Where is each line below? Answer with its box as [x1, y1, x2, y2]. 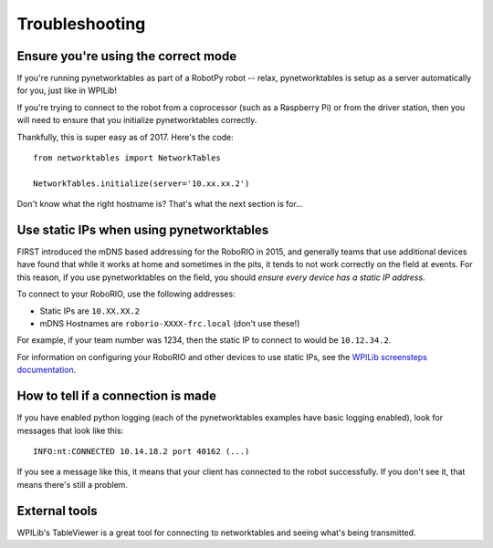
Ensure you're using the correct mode [16, 48, 237, 64]
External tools [16, 502, 98, 519]
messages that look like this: [16, 425, 124, 436]
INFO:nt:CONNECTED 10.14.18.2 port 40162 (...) [33, 446, 250, 456]
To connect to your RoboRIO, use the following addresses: [16, 288, 236, 300]
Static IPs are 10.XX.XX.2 [39, 305, 141, 316]
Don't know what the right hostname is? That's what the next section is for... [16, 199, 303, 210]
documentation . [16, 365, 77, 376]
